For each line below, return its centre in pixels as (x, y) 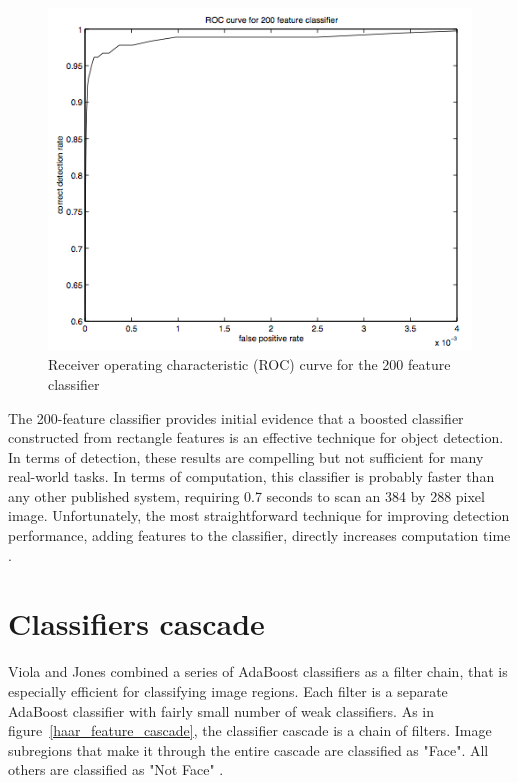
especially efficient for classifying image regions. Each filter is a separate (228, 690)
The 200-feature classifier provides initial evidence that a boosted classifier (236, 417)
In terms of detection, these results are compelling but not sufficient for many (246, 456)
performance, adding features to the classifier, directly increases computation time (259, 535)
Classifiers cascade (136, 623)
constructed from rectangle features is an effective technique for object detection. (256, 437)
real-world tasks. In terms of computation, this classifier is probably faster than (251, 476)
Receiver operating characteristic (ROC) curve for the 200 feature (249, 364)
